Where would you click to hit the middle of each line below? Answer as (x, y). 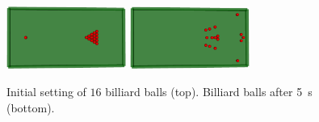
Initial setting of (46, 91)
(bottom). (31, 107)
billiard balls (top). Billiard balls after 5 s (209, 91)
